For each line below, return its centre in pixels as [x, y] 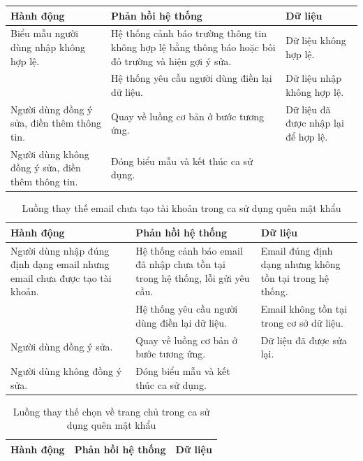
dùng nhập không [48, 47]
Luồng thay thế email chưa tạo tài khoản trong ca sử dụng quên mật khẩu [181, 208]
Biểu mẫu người [45, 33]
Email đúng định [297, 250]
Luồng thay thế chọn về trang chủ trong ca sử [111, 411]
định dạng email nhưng [60, 264]
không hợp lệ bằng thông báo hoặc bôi [193, 47]
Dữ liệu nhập [314, 78]
